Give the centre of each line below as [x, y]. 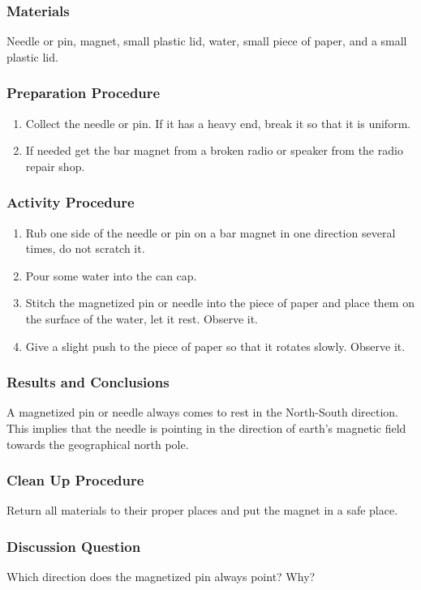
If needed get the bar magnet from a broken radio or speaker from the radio [214, 150]
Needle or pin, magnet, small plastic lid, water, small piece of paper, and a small [207, 41]
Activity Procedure [71, 202]
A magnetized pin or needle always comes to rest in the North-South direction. [202, 412]
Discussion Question [74, 546]
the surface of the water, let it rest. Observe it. [142, 319]
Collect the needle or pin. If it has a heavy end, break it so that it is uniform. [218, 123]
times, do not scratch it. [85, 248]
